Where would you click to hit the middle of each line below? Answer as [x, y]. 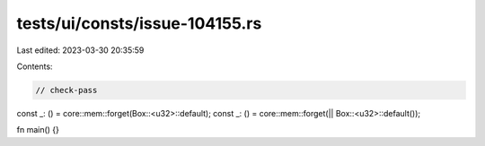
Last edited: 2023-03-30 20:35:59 [80, 50]
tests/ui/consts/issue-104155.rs [139, 23]
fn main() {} [38, 130]
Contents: [35, 66]
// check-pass [66, 90]
